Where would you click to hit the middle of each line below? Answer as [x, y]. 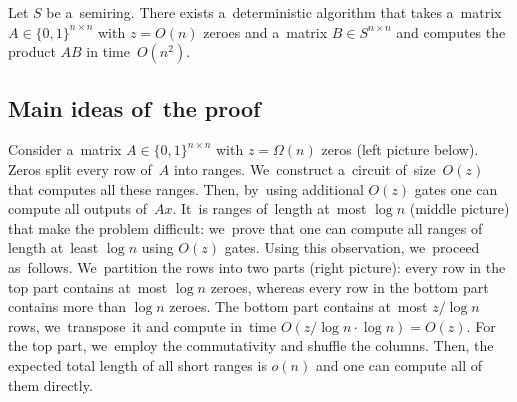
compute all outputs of [77, 208]
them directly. [50, 384]
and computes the [451, 31]
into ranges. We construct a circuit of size [304, 168]
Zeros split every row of [80, 168]
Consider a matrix [65, 149]
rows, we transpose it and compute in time [142, 325]
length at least [53, 247]
